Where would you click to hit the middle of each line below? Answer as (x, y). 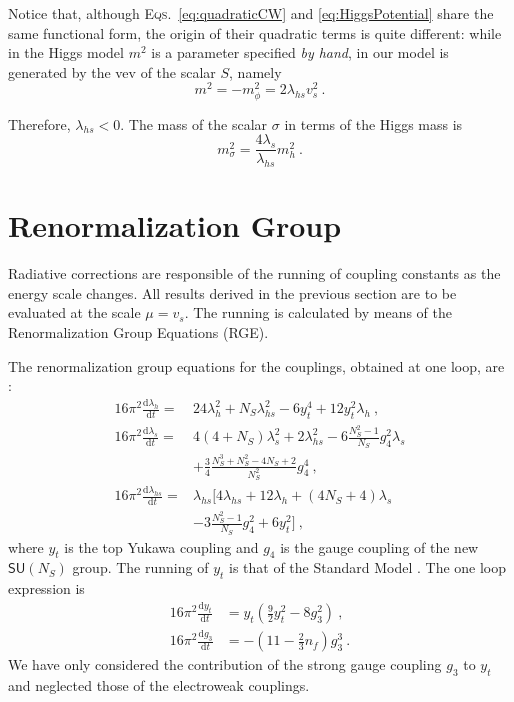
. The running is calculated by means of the (318, 312)
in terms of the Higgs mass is (373, 123)
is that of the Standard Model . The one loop (367, 567)
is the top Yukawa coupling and (161, 546)
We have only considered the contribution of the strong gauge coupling (225, 664)
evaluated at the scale (74, 312)
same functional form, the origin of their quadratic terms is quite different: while (255, 32)
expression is (46, 588)
